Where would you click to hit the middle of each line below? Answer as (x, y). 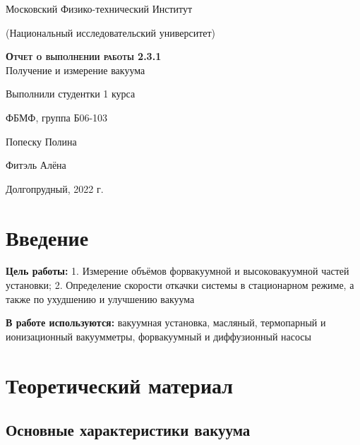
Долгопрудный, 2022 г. (55, 188)
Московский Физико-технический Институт (99, 8)
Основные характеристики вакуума (128, 430)
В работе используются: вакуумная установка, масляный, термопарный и (166, 322)
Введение (47, 237)
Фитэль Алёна (36, 165)
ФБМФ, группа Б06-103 (57, 117)
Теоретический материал (120, 385)
